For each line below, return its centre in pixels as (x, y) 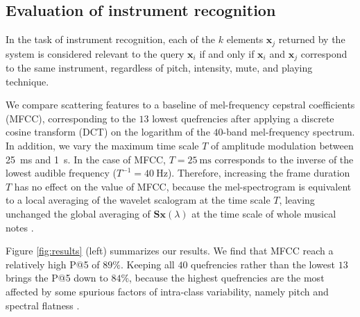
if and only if (227, 53)
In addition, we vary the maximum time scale (102, 146)
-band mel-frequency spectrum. (289, 132)
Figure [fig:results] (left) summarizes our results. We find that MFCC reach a (170, 251)
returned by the (312, 39)
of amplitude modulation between (282, 146)
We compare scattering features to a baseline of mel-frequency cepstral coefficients (180, 105)
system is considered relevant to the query (95, 53)
